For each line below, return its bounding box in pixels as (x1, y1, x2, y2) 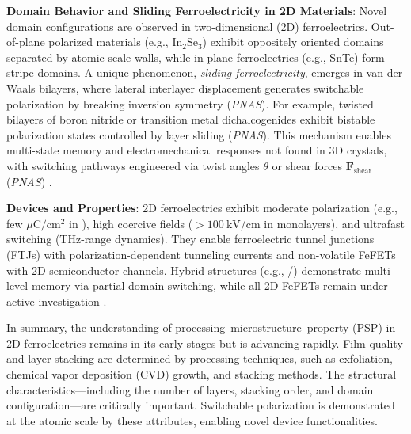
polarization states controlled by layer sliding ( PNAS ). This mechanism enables (6, 126, 391, 143)
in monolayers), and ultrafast (264, 215, 405, 231)
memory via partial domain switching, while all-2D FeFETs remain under (31, 277, 388, 294)
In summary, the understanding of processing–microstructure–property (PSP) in (6, 319, 396, 336)
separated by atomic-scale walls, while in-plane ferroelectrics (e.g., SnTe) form (6, 48, 385, 65)
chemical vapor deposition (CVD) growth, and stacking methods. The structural (6, 366, 397, 383)
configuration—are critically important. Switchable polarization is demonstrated (6, 397, 395, 413)
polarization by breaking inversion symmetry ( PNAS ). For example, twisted (6, 95, 374, 112)
